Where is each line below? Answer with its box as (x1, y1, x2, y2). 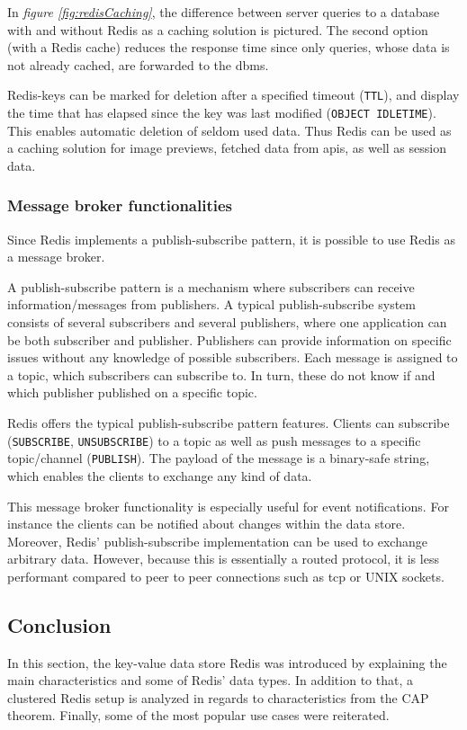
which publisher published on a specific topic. (7, 383, 257, 402)
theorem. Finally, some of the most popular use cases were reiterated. (7, 706, 390, 725)
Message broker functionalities (7, 194, 233, 217)
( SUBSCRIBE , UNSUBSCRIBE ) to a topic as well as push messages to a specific (7, 431, 421, 450)
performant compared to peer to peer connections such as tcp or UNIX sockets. (7, 566, 445, 585)
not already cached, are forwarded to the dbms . (7, 55, 269, 74)
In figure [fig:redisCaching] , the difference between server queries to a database (7, 3, 440, 21)
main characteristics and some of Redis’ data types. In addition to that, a (7, 671, 413, 690)
